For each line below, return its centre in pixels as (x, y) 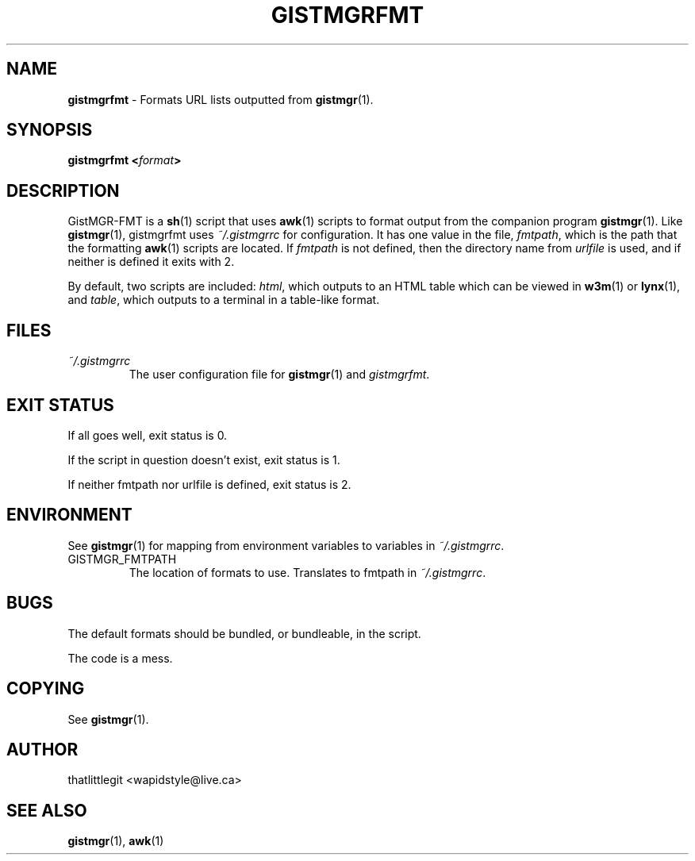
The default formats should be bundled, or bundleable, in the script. (244, 633)
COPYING (46, 689)
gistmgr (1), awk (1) (116, 841)
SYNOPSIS (50, 130)
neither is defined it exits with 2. (151, 262)
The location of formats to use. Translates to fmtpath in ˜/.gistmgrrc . (307, 572)
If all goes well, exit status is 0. (148, 435)
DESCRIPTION (63, 190)
